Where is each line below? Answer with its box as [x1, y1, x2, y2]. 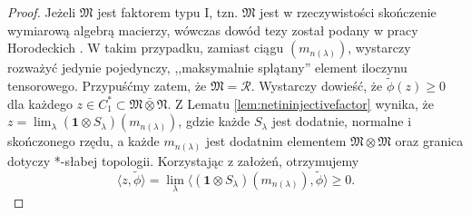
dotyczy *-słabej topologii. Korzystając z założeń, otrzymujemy [7, 151, 359, 170]
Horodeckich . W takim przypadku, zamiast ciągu [7, 38, 284, 57]
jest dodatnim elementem [205, 132, 347, 151]
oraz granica [395, 132, 464, 151]
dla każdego [7, 93, 73, 112]
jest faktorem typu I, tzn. [97, 3, 239, 21]
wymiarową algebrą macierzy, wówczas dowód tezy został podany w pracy [7, 20, 418, 39]
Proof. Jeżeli [7, 3, 76, 21]
